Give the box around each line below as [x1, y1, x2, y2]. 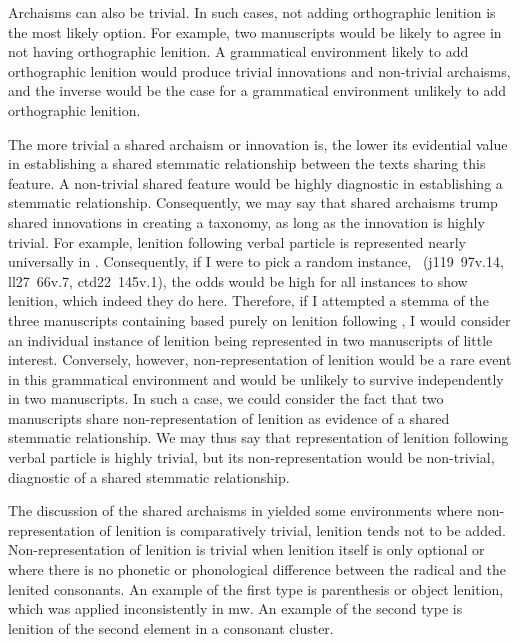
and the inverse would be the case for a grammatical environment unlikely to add [8, 80, 507, 101]
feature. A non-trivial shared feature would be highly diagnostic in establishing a [8, 172, 503, 193]
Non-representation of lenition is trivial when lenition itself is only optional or [8, 539, 485, 560]
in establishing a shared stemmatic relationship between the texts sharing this [8, 153, 486, 174]
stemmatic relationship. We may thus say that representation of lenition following [8, 427, 509, 448]
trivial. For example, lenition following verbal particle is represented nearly [8, 231, 466, 252]
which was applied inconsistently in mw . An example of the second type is [8, 598, 463, 619]
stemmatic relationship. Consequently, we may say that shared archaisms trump [8, 192, 498, 213]
